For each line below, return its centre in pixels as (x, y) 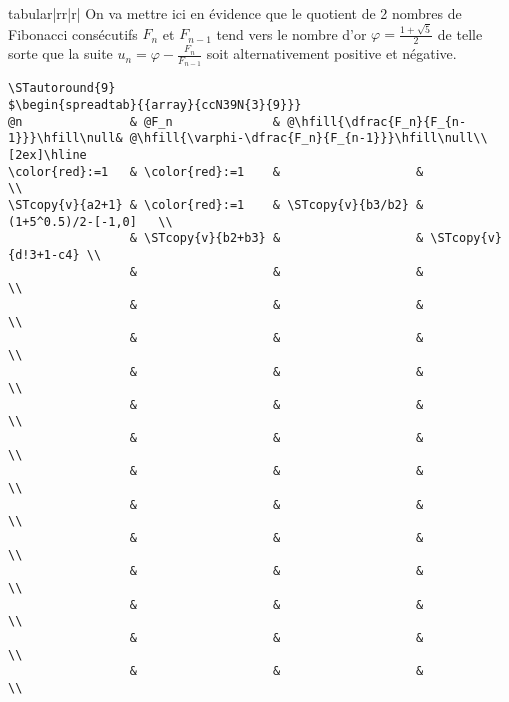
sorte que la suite (60, 53)
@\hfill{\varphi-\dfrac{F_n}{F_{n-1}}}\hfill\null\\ (308, 138)
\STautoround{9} (62, 88)
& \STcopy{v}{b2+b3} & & (276, 238)
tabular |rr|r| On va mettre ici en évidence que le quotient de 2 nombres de (235, 13)
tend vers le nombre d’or (291, 33)
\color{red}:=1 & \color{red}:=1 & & (216, 171)
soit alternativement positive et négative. (331, 53)
